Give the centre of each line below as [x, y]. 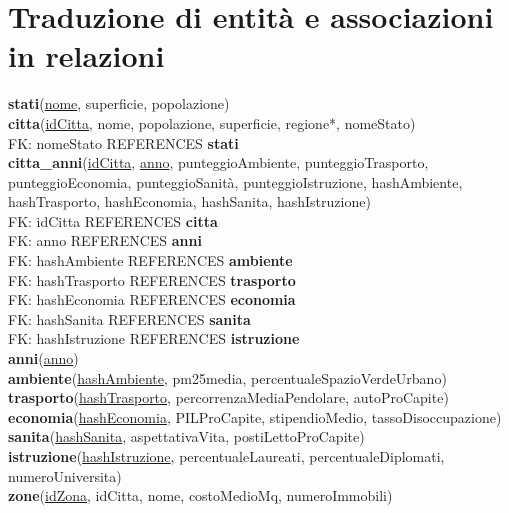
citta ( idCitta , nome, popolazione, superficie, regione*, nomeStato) [212, 122]
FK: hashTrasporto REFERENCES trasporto [152, 279]
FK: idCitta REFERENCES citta [113, 220]
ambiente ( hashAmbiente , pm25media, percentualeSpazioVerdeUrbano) [227, 377]
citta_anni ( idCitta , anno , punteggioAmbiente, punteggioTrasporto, [218, 162]
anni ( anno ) [43, 358]
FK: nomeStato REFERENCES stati [123, 142]
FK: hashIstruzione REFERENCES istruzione [154, 338]
